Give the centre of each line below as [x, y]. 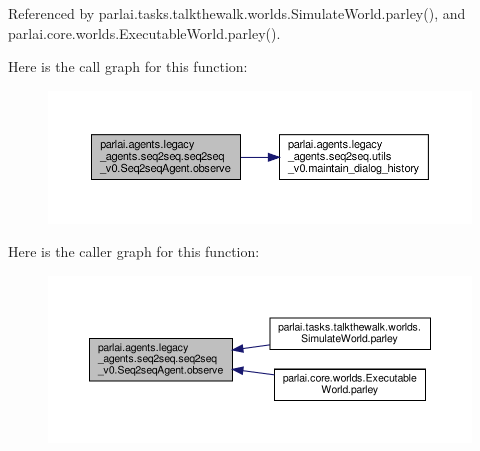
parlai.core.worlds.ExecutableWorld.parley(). [144, 32]
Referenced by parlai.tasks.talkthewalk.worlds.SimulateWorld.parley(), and [237, 13]
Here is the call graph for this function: [128, 66]
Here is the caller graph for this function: [134, 251]
